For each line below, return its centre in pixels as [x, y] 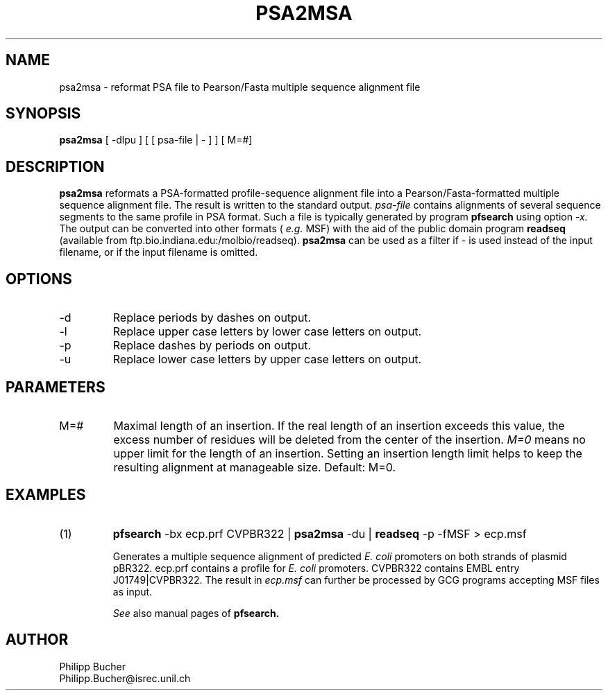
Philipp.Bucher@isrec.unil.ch [125, 678]
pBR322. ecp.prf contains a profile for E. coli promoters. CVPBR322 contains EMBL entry [316, 568]
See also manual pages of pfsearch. [196, 613]
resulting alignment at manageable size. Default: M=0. [255, 467]
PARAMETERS [56, 387]
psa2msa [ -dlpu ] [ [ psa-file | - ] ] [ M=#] [156, 140]
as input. [133, 591]
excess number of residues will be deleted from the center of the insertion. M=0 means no [349, 439]
